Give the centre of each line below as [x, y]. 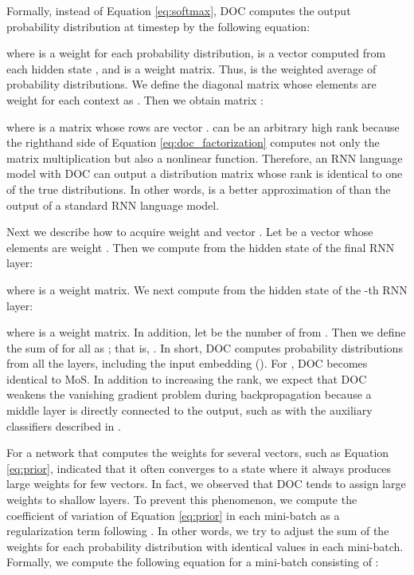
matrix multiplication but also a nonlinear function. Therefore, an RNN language [205, 158]
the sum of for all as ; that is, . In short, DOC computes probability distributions [205, 347]
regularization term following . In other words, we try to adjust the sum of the [198, 531]
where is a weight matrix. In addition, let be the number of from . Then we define [206, 332]
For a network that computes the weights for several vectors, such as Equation [198, 453]
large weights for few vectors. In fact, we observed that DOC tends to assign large [206, 484]
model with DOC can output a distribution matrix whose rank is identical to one [205, 173]
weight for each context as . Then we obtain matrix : [135, 99]
